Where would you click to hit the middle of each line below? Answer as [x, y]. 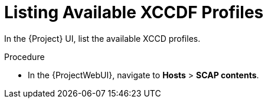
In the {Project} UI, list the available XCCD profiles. [102, 38]
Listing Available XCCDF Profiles [134, 12]
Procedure [24, 57]
